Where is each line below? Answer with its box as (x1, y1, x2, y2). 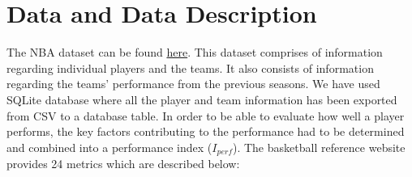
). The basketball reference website (232, 138, 406, 155)
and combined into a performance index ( (6, 138, 212, 155)
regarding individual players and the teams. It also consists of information (6, 59, 374, 76)
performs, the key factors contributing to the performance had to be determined (6, 123, 405, 140)
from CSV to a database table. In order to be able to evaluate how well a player (6, 107, 405, 124)
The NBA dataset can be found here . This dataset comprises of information (6, 44, 383, 61)
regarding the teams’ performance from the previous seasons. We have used (6, 75, 380, 92)
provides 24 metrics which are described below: (6, 155, 240, 172)
